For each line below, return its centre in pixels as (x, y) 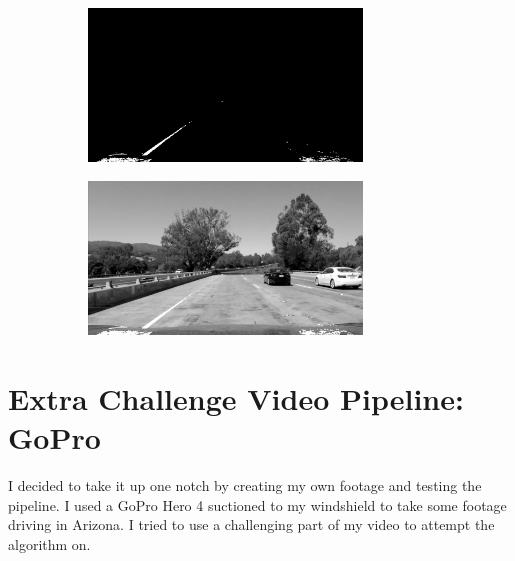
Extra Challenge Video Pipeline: (236, 397)
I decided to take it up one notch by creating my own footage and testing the (245, 485)
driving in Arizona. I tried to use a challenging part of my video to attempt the (251, 524)
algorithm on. (49, 543)
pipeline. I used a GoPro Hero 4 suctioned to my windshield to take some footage (257, 504)
